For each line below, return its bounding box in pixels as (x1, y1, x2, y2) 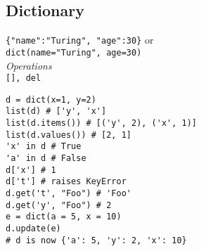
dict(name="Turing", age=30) (6, 47, 142, 58)
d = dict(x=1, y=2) (6, 94, 96, 105)
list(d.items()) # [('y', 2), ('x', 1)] (6, 118, 197, 129)
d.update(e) (6, 223, 61, 233)
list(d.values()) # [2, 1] (6, 129, 131, 140)
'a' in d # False (6, 153, 86, 164)
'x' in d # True (6, 141, 82, 152)
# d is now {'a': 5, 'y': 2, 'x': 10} (6, 235, 187, 245)
